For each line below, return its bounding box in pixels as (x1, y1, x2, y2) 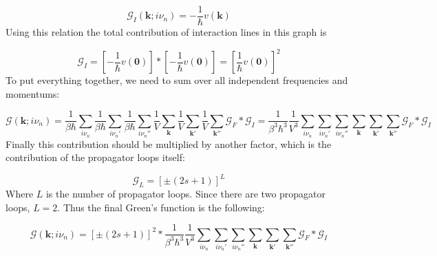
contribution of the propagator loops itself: (6, 150, 185, 164)
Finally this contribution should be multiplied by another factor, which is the (6, 136, 332, 151)
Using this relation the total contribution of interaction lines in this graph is (6, 25, 327, 39)
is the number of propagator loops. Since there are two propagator (45, 186, 326, 201)
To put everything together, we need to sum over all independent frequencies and (6, 73, 348, 87)
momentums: (6, 86, 60, 100)
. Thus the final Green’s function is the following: (57, 200, 265, 214)
